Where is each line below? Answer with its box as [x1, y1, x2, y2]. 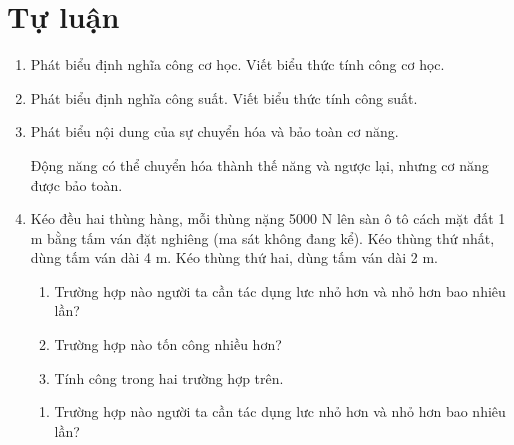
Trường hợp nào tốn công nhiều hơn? [54, 334, 282, 355]
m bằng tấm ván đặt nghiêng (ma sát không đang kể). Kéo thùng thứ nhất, [30, 227, 495, 248]
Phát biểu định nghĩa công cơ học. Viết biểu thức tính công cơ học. [30, 54, 445, 75]
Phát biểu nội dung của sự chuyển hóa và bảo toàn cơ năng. [30, 121, 399, 142]
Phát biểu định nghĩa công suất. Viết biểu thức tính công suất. [30, 87, 418, 108]
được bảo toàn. [30, 174, 123, 195]
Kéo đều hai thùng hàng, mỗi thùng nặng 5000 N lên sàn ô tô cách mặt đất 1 [30, 208, 506, 229]
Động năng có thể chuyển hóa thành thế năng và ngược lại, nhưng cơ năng [30, 154, 489, 175]
